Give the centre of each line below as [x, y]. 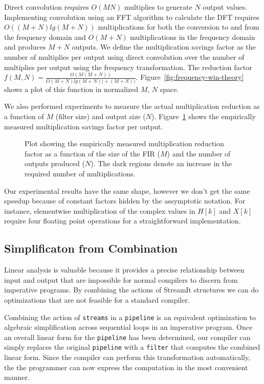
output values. [225, 7]
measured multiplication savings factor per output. [84, 126]
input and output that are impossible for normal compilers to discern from [121, 279]
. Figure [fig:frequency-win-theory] [190, 77]
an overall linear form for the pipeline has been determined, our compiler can [127, 337]
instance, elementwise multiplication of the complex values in [100, 210]
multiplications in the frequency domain [193, 37]
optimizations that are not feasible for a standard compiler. [97, 299]
